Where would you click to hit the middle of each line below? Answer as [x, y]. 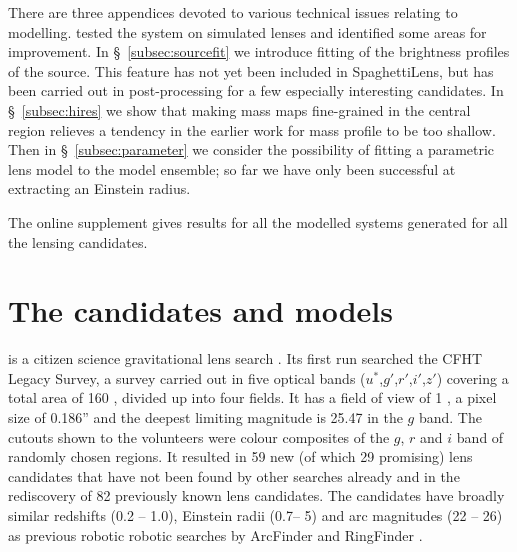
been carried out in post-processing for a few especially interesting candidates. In [256, 90]
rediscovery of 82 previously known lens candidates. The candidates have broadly [256, 495]
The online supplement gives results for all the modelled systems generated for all [258, 221]
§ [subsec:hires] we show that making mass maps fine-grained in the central [239, 109]
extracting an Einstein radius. [99, 188]
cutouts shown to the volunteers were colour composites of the [199, 436]
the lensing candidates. [78, 241]
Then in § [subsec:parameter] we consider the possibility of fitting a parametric [251, 149]
